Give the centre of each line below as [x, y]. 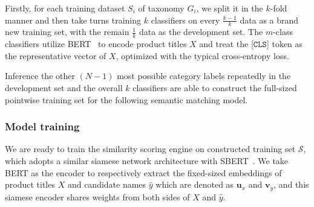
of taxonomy [161, 8]
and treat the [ [226, 44]
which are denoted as [195, 184]
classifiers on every [185, 20]
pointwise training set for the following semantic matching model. [126, 99]
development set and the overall [64, 88]
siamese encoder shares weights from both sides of [97, 196]
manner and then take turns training [73, 20]
